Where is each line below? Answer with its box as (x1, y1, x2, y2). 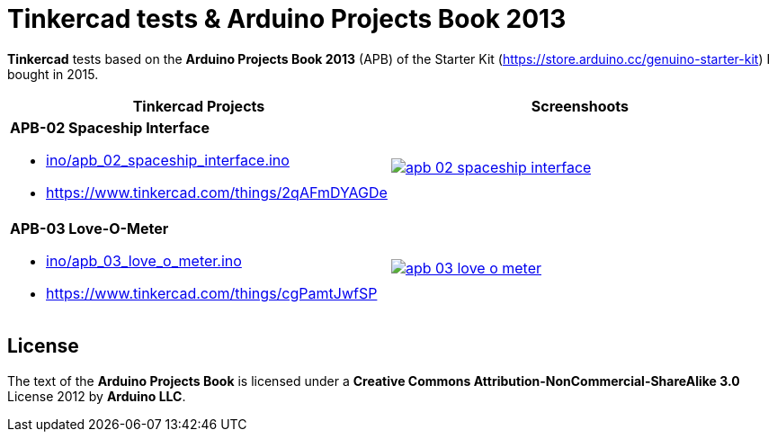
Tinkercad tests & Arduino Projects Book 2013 (7, 4, 567, 34)
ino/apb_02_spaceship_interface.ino (46, 150, 290, 169)
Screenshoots (531, 96, 630, 115)
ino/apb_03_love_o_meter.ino (46, 251, 242, 270)
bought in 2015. (7, 66, 99, 82)
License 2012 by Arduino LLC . (7, 388, 186, 404)
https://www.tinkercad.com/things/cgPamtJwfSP (46, 283, 378, 302)
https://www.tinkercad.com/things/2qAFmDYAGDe (46, 183, 388, 202)
